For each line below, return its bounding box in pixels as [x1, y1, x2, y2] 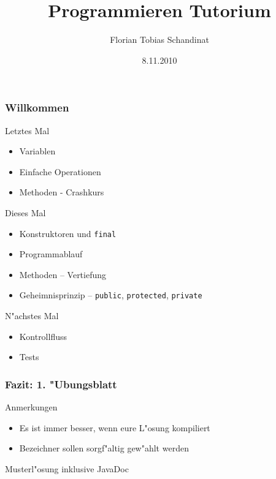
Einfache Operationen [19, 165, 101, 178]
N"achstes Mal [5, 309, 59, 322]
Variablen [19, 145, 56, 157]
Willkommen [5, 100, 69, 115]
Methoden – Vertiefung [19, 268, 107, 281]
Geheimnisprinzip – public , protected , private [19, 289, 202, 301]
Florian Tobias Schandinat [110, 33, 209, 46]
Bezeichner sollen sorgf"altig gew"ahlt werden [19, 442, 189, 454]
